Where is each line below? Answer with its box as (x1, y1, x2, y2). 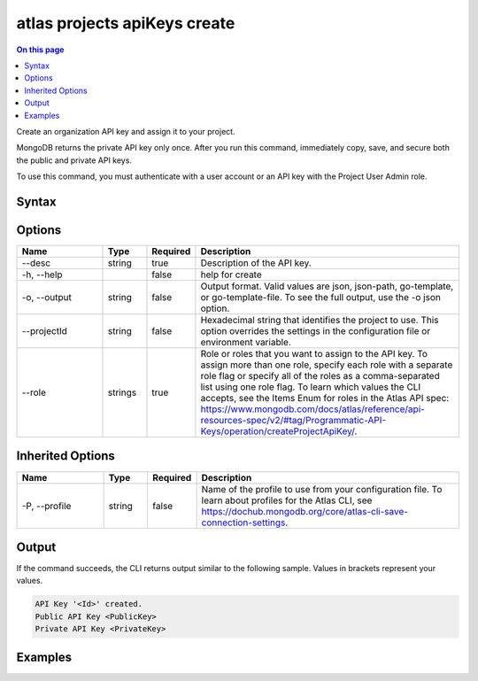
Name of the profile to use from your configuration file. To (201, 483, 443, 495)
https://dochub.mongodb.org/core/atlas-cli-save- (201, 505, 409, 517)
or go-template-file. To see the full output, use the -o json (200, 290, 442, 303)
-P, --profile (21, 499, 72, 512)
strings (107, 386, 137, 399)
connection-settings (201, 516, 286, 529)
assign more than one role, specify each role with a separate (200, 359, 453, 371)
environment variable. (200, 336, 292, 348)
